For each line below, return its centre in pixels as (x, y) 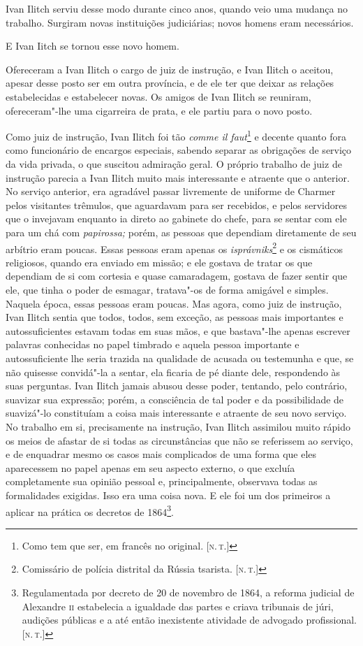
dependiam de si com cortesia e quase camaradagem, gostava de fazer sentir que (177, 276)
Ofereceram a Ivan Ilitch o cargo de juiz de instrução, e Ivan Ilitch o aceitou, (170, 69)
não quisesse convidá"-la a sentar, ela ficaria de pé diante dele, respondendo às (173, 372)
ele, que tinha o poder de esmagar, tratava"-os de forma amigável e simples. (167, 289)
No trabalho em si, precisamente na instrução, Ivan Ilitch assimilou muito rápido (178, 426)
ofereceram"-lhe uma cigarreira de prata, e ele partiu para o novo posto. (159, 110)
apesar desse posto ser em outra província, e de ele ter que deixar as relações (170, 83)
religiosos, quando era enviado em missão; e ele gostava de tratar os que (159, 262)
